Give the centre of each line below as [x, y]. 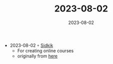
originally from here [38, 56]
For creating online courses [45, 50]
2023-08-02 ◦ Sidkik [31, 45]
